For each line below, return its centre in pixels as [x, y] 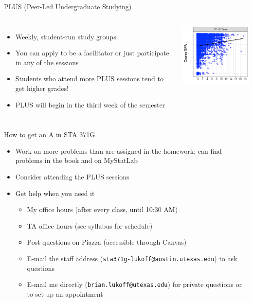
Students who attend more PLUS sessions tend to [89, 79]
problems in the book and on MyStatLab [76, 160]
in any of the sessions [47, 62]
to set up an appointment [65, 293]
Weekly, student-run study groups [66, 36]
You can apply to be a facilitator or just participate [92, 53]
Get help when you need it [55, 193]
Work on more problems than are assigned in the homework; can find [118, 151]
